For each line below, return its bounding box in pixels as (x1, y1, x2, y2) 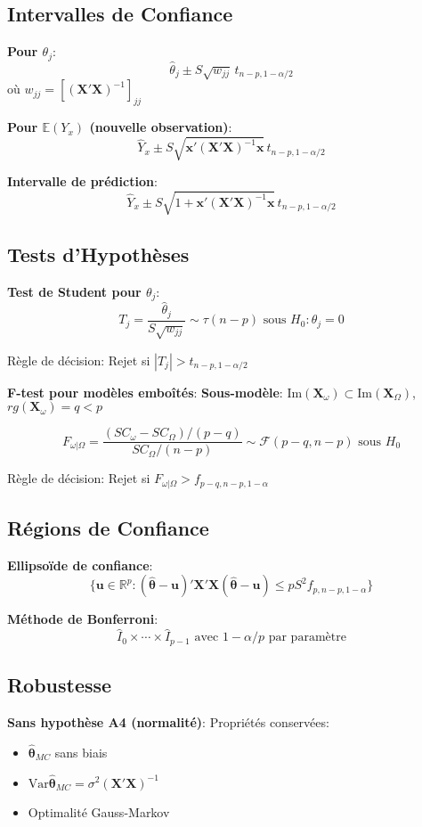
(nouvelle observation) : (89, 118, 232, 136)
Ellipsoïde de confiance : (7, 555, 153, 574)
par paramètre (268, 631, 346, 644)
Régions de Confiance (7, 514, 209, 542)
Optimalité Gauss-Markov (28, 802, 170, 821)
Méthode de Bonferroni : (7, 610, 158, 628)
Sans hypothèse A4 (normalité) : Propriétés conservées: (7, 712, 329, 731)
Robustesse (7, 671, 112, 699)
